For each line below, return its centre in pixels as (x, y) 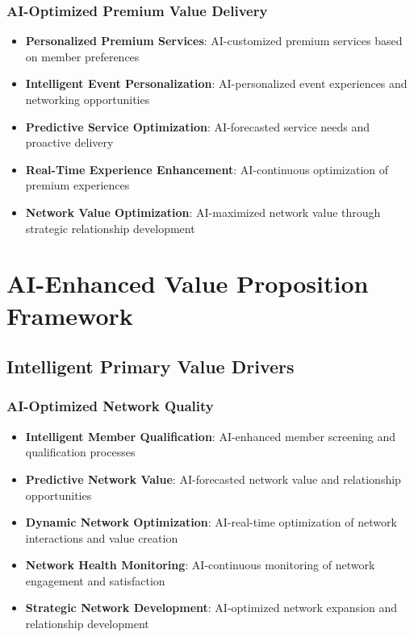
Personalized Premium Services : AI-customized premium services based (214, 41)
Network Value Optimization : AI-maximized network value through (203, 212)
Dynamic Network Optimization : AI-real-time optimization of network (211, 522)
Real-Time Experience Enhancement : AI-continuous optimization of (207, 169)
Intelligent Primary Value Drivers (151, 366)
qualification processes (80, 452)
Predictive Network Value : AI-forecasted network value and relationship (213, 479)
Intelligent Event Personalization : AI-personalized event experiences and (216, 83)
